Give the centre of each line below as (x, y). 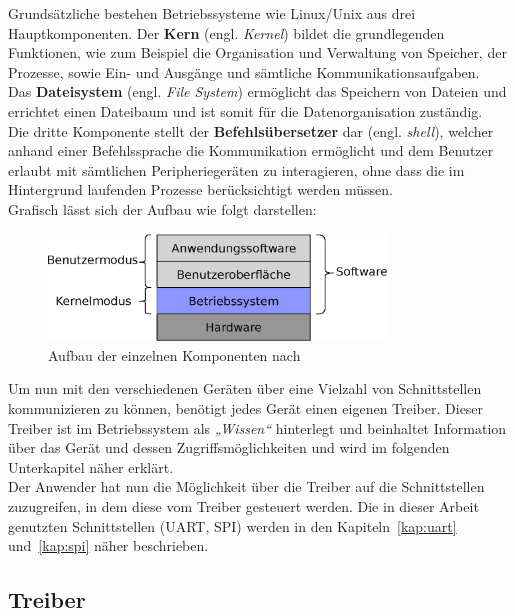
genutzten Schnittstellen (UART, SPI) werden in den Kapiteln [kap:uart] (232, 525)
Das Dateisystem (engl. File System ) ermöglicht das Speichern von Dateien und (257, 91)
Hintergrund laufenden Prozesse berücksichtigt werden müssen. (200, 189)
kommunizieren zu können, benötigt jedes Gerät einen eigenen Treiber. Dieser (246, 407)
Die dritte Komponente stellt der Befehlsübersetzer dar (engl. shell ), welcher (251, 130)
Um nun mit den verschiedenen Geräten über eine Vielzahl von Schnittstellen (245, 388)
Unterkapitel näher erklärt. (91, 466)
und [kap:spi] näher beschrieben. (108, 545)
